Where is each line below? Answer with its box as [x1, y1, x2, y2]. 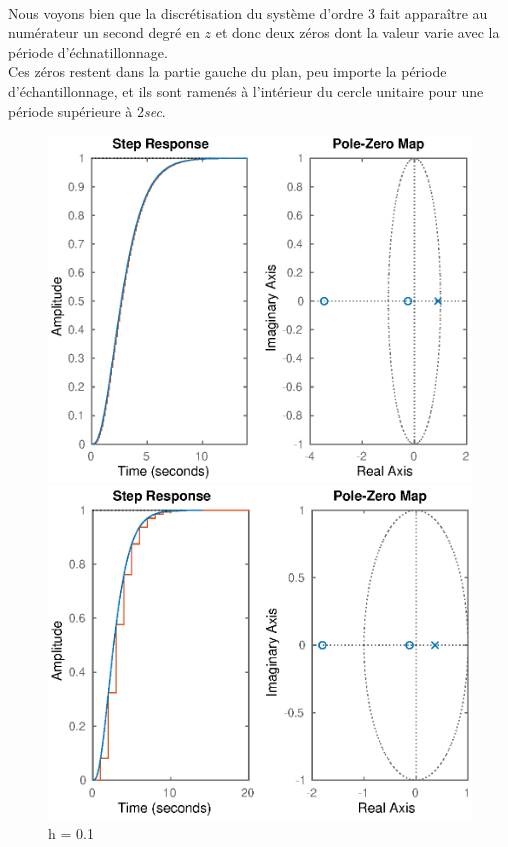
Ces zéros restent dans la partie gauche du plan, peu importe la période [8, 61, 447, 82]
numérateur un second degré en [8, 22, 200, 43]
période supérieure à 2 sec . [8, 100, 166, 121]
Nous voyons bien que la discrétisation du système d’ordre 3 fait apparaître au [8, 2, 488, 23]
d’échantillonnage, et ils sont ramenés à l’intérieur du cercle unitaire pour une [8, 80, 484, 101]
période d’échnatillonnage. [8, 41, 168, 62]
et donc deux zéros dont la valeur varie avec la [215, 22, 500, 43]
